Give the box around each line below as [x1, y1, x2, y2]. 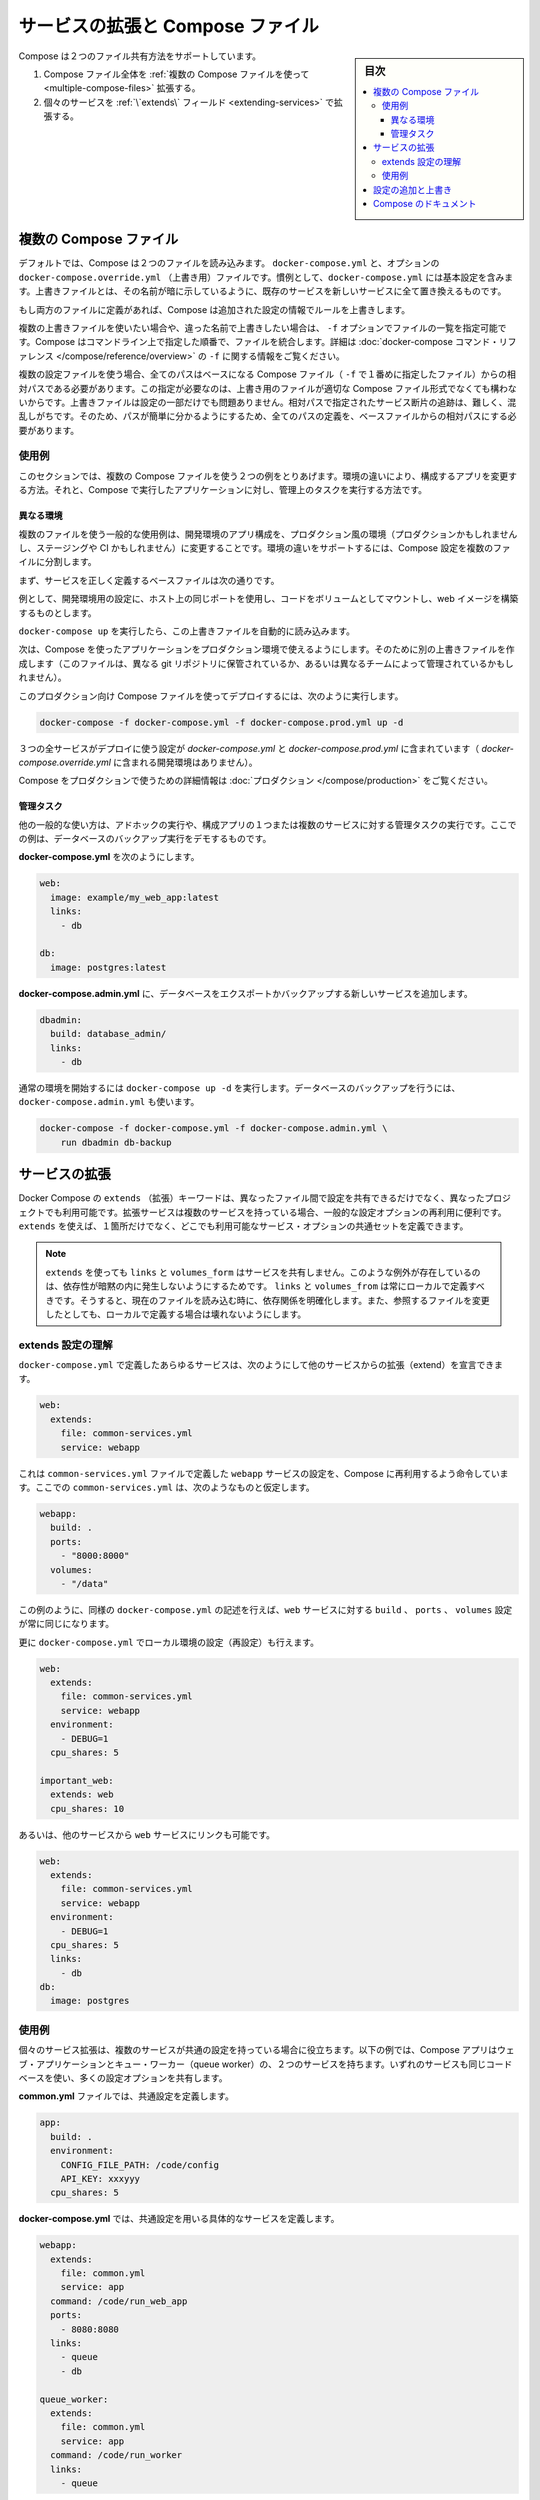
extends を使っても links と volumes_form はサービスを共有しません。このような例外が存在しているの [45, 1266, 481, 1278]
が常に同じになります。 [18, 1618, 115, 1630]
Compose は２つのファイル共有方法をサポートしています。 [18, 50, 262, 62]
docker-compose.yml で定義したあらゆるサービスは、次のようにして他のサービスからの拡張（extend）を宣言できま [18, 1359, 504, 1371]
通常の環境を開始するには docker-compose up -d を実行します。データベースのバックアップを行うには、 [18, 1081, 461, 1094]
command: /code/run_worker [50, 2450, 183, 2461]
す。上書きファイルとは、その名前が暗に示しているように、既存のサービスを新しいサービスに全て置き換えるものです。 [18, 285, 507, 297]
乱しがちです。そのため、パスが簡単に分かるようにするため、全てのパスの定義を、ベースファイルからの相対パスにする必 [18, 410, 517, 422]
